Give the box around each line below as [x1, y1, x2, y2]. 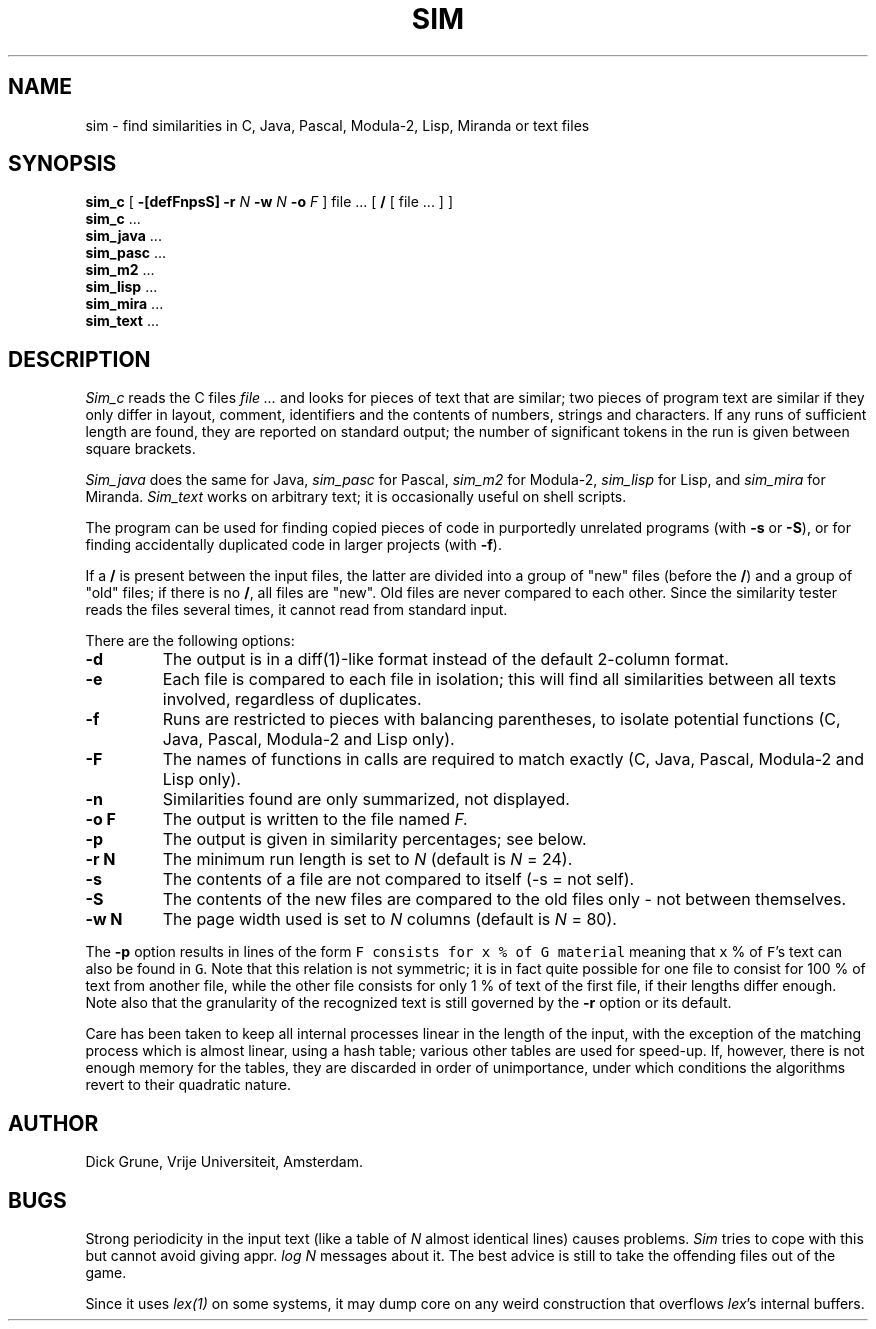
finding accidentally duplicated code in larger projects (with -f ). [85, 536, 502, 554]
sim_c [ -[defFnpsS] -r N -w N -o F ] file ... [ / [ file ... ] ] [85, 193, 453, 211]
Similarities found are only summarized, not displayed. [162, 789, 570, 810]
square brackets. [85, 440, 196, 458]
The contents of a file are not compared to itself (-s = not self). [162, 869, 635, 890]
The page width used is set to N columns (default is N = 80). [162, 909, 617, 930]
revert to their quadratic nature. [85, 1076, 292, 1094]
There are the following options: [85, 632, 295, 650]
